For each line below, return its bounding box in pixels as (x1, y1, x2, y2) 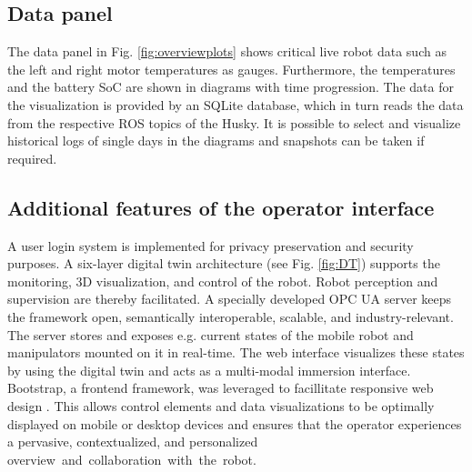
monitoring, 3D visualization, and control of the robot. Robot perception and (7, 271, 438, 290)
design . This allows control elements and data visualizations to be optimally (7, 396, 435, 415)
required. (7, 148, 57, 167)
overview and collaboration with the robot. (7, 449, 256, 468)
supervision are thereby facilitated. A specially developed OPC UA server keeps (7, 289, 452, 308)
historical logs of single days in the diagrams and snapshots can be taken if (7, 131, 425, 150)
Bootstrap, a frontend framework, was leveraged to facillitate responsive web (7, 378, 434, 397)
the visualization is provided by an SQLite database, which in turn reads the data (7, 95, 464, 114)
